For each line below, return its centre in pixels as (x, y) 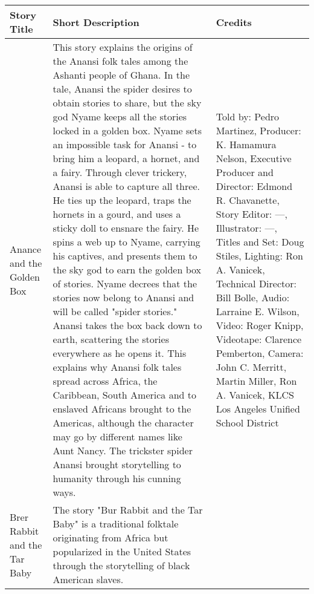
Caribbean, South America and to (125, 395)
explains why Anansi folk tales (117, 367)
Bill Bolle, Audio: (253, 297)
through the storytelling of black (121, 565)
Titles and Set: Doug (260, 242)
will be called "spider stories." (115, 311)
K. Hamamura (246, 144)
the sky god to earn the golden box (127, 269)
